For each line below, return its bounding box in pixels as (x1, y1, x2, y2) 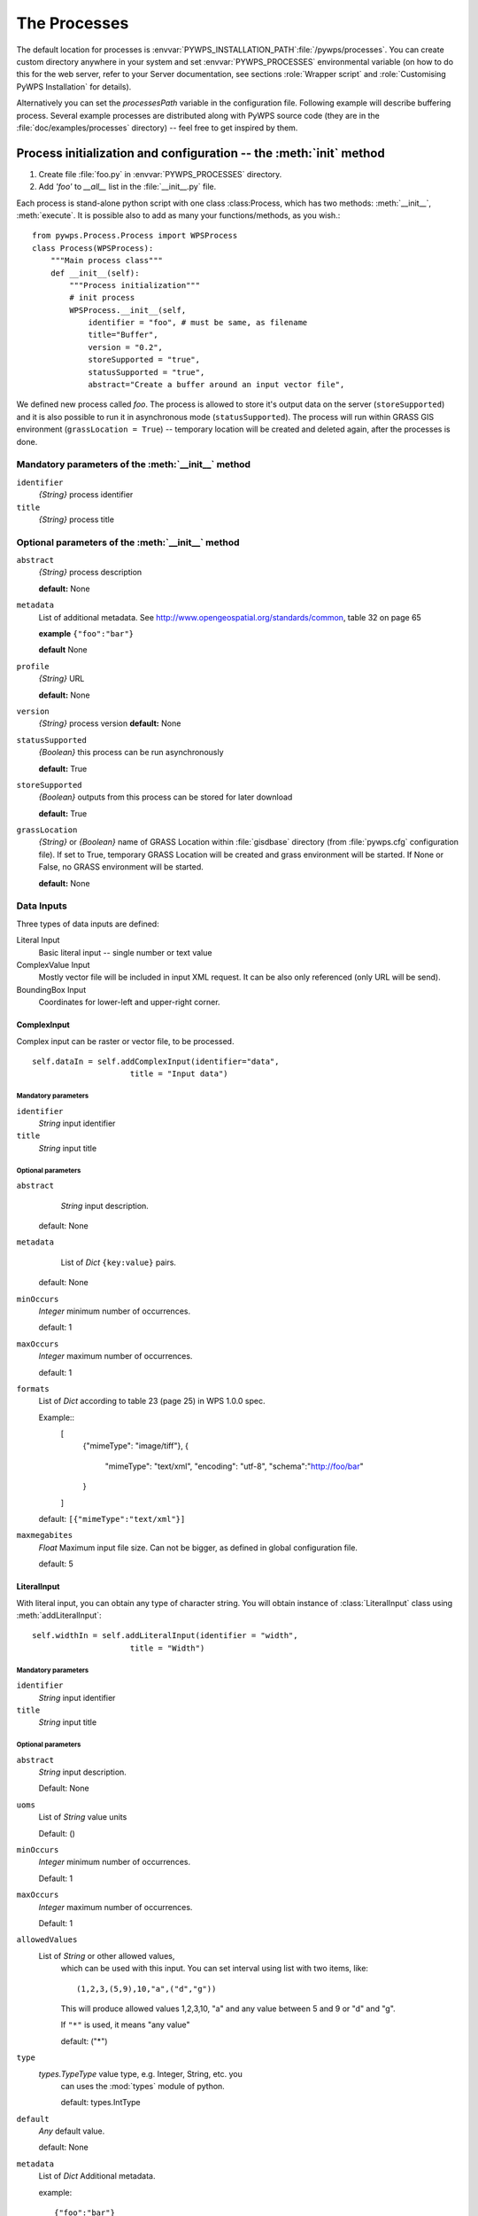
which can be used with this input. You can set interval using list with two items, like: (60, 1963, 369, 1974)
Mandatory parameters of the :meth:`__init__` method (16, 458, 251, 471)
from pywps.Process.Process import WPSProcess (32, 230, 238, 241)
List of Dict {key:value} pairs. (60, 1257, 177, 1268)
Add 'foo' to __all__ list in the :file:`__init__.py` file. (38, 182, 217, 192)
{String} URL (38, 674, 85, 684)
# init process (69, 293, 135, 303)
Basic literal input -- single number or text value (38, 947, 212, 957)
